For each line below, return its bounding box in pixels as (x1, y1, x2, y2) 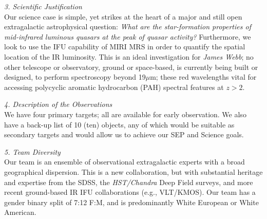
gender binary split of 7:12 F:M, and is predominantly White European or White (4, 196, 259, 207)
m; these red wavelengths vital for (150, 71, 257, 82)
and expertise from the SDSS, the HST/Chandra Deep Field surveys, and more (4, 176, 253, 187)
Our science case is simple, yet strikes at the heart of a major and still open (4, 11, 242, 22)
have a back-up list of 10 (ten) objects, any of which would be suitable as (4, 119, 235, 130)
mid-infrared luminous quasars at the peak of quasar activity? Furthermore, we (4, 31, 251, 42)
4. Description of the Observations (4, 99, 112, 109)
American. (4, 207, 36, 217)
